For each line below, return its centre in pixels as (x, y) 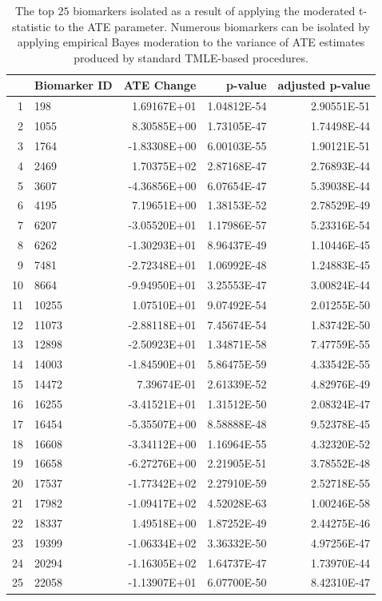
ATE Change (160, 85)
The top (34, 10)
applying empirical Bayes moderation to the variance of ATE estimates (191, 42)
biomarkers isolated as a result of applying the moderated (214, 10)
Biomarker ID (74, 85)
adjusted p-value (324, 85)
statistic (32, 26)
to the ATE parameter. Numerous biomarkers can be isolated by (213, 26)
